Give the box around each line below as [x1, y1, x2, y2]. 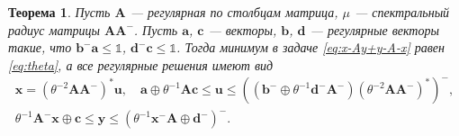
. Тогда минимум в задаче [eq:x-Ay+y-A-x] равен [176, 38, 445, 57]
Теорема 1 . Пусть [8, 3, 111, 21]
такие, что [8, 38, 72, 57]
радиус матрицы [8, 20, 101, 39]
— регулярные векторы [310, 20, 439, 39]
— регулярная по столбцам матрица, [130, 3, 338, 21]
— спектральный [354, 3, 450, 21]
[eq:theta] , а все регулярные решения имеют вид [8, 55, 274, 74]
